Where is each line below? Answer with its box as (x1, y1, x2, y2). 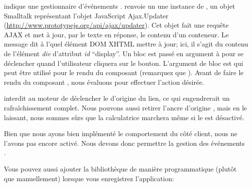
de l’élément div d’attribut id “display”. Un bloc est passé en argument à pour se (4, 48, 244, 58)
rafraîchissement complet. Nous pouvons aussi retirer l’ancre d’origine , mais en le (4, 102, 247, 112)
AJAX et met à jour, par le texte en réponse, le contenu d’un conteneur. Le (4, 29, 229, 39)
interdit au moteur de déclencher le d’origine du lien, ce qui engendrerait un (4, 93, 230, 103)
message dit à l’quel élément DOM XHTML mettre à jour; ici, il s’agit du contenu (4, 39, 249, 49)
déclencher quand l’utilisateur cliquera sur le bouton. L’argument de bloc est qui (4, 58, 243, 68)
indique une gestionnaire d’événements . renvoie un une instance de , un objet (4, 1, 235, 11)
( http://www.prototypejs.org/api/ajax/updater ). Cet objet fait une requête (4, 20, 229, 30)
